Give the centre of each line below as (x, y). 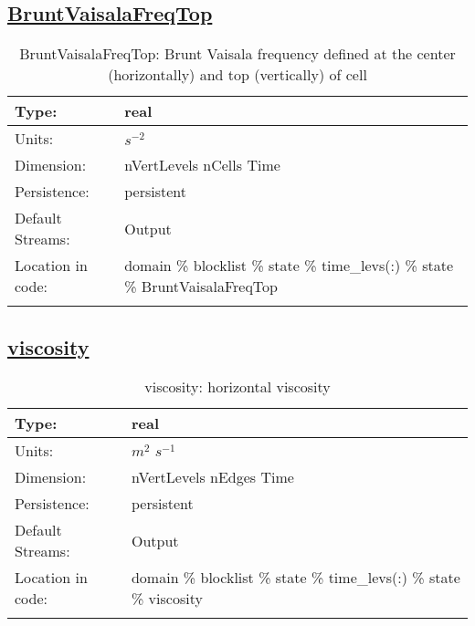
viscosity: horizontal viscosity (237, 387)
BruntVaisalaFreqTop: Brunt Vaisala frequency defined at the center (237, 54)
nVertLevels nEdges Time (212, 477)
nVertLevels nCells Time (202, 165)
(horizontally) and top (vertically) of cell (237, 75)
